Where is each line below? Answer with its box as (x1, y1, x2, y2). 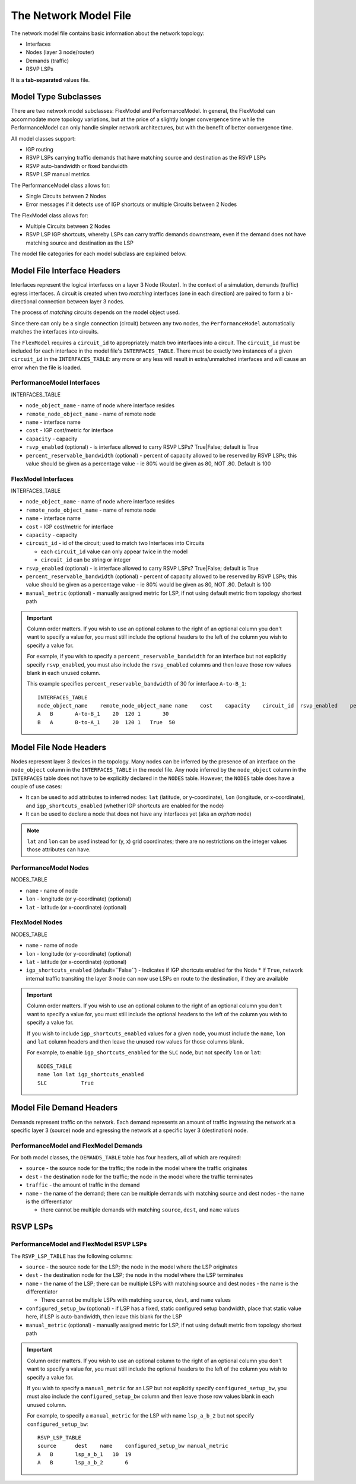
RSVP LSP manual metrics (26, 171, 90, 178)
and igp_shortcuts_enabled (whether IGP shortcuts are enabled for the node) (26, 802, 224, 809)
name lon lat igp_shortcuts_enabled (37, 1071, 144, 1078)
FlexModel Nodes (11, 918, 63, 927)
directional (11, 297, 37, 305)
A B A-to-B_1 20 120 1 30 (37, 711, 169, 718)
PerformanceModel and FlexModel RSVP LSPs (11, 1240, 148, 1248)
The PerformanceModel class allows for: (11, 182, 110, 189)
